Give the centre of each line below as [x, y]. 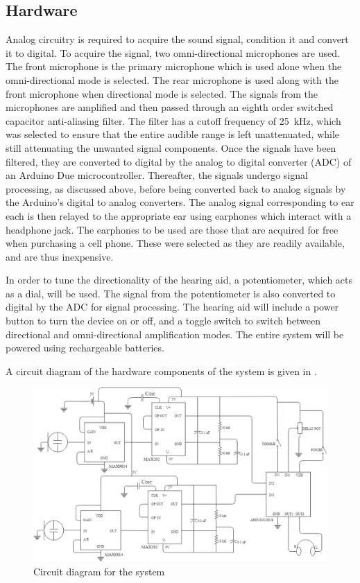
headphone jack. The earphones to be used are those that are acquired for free [172, 229]
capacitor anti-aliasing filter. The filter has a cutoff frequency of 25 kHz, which [173, 120]
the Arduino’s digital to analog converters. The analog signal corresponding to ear [180, 202]
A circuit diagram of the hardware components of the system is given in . [161, 371]
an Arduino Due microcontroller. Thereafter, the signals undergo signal [157, 175]
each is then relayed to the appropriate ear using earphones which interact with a [179, 215]
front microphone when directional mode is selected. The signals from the [162, 93]
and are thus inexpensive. [60, 256]
